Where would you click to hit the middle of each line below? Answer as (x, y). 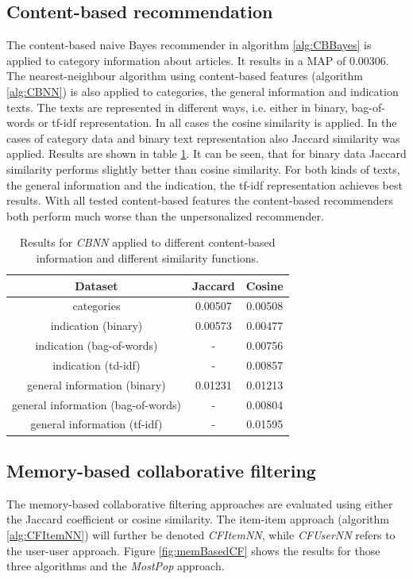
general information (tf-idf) (96, 424)
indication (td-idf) (96, 364)
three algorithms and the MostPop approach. (116, 566)
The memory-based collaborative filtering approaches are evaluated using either (200, 503)
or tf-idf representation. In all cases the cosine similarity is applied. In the (218, 123)
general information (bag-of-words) (96, 404)
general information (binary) (96, 384)
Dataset (96, 285)
